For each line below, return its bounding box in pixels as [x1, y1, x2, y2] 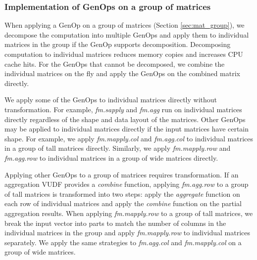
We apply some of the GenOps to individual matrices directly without [4, 94, 217, 105]
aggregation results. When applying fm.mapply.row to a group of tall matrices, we [4, 208, 253, 218]
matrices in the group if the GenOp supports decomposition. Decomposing [4, 39, 231, 49]
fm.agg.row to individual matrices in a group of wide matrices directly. [4, 152, 218, 163]
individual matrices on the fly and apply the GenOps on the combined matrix [4, 68, 240, 79]
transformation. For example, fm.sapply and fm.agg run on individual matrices [4, 104, 242, 114]
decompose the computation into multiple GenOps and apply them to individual [4, 29, 249, 40]
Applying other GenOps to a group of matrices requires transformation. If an [4, 169, 239, 179]
